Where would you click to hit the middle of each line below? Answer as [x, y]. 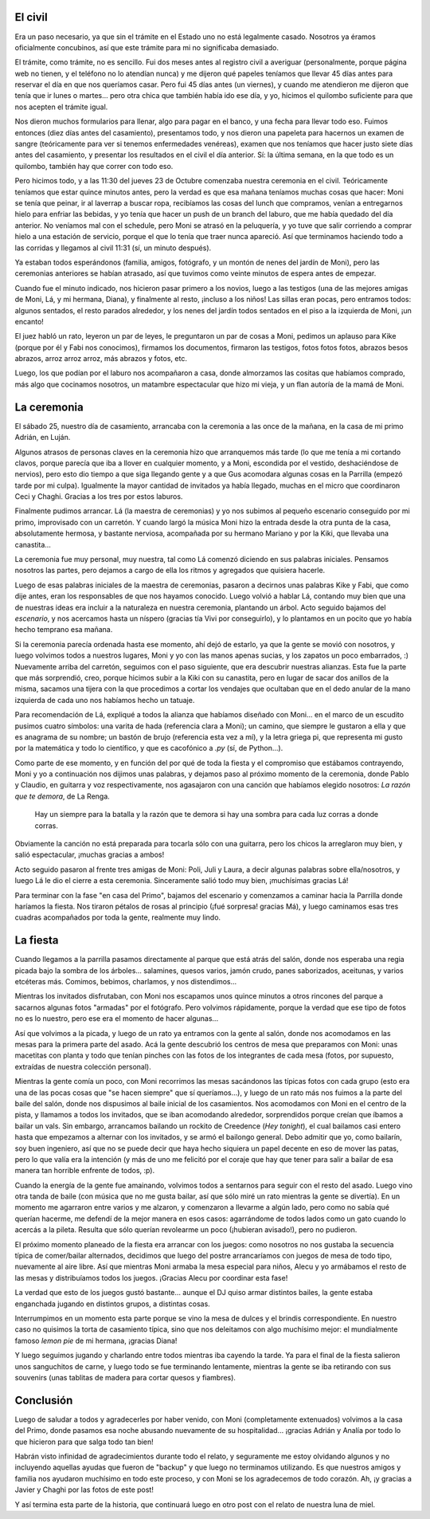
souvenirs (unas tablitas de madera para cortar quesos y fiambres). [125, 1377]
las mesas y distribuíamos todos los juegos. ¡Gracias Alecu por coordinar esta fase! [151, 1278]
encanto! [29, 321]
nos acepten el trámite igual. [61, 107]
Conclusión [44, 1400]
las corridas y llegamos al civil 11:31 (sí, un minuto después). [113, 248]
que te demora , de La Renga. [63, 796]
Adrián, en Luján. [43, 438]
